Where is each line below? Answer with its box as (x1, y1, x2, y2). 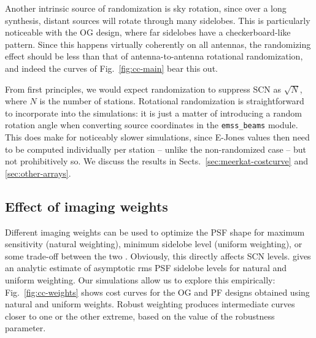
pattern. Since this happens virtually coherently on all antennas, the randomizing (5, 37, 311, 50)
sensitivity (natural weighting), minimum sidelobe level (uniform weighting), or (5, 237, 303, 250)
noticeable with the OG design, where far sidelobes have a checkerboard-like (5, 26, 291, 39)
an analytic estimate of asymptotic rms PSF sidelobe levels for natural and (5, 261, 287, 274)
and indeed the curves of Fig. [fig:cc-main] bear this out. (5, 61, 218, 74)
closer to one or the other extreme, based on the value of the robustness (5, 309, 275, 322)
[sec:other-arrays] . (5, 166, 71, 179)
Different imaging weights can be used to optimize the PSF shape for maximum (5, 225, 305, 238)
